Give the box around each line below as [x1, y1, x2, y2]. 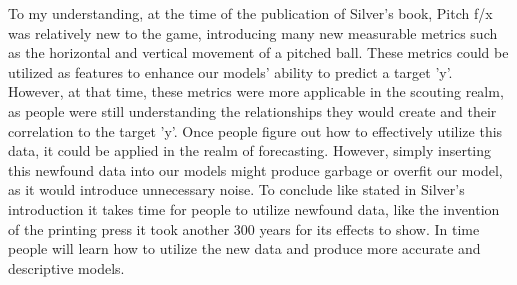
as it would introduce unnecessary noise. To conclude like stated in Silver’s [8, 179, 465, 200]
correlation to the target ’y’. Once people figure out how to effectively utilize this [8, 120, 503, 141]
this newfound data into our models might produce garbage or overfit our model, [8, 159, 503, 180]
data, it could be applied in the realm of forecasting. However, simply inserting [8, 140, 492, 161]
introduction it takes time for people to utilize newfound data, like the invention [8, 198, 500, 219]
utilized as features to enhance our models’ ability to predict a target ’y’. [8, 61, 453, 82]
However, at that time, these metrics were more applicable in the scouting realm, [8, 81, 504, 102]
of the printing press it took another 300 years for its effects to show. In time [8, 218, 480, 239]
